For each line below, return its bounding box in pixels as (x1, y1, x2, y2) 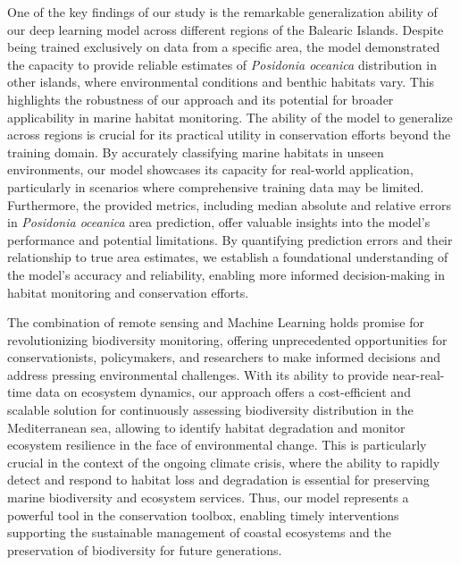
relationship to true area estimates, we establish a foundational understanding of (7, 248, 448, 266)
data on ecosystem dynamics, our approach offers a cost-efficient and (35, 383, 411, 401)
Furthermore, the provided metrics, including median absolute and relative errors (7, 195, 452, 214)
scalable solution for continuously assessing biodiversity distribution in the (7, 401, 414, 419)
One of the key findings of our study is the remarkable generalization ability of (7, 3, 438, 21)
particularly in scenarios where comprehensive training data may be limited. (7, 177, 424, 196)
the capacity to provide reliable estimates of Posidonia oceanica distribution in (7, 55, 437, 73)
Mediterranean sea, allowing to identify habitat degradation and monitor (7, 417, 406, 436)
